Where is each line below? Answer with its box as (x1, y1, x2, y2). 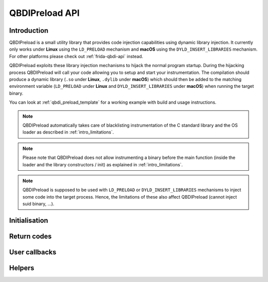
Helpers (9, 264, 34, 272)
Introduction (9, 26, 49, 35)
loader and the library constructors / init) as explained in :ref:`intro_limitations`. (22, 161, 183, 167)
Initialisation (9, 216, 48, 224)
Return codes (9, 232, 52, 240)
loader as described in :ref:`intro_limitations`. (22, 129, 114, 135)
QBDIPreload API (9, 7, 80, 18)
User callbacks (9, 248, 57, 256)
